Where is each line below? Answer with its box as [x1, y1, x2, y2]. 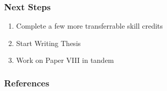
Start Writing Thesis [16, 37, 81, 48]
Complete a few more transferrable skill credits [16, 20, 163, 31]
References [4, 76, 50, 89]
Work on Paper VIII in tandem [16, 55, 114, 65]
